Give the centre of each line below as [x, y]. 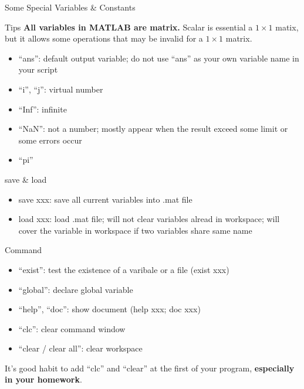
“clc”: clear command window [72, 328]
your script [38, 69]
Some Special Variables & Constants [70, 7]
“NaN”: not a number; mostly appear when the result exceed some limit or [153, 129]
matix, [287, 27]
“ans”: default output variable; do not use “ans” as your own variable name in [159, 58]
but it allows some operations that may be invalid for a [104, 38]
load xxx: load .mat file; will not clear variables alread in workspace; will [149, 219]
